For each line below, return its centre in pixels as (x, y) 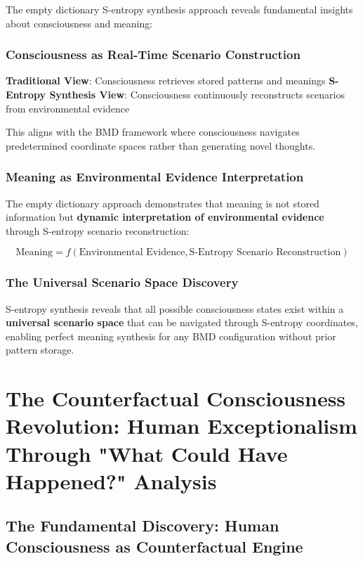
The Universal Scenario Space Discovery (122, 282)
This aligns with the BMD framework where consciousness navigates (153, 132)
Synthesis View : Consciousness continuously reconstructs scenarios (197, 94)
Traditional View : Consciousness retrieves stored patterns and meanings (166, 80)
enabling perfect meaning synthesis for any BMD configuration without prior (171, 336)
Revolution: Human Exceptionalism (181, 426)
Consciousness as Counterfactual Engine (154, 546)
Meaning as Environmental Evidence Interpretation (155, 177)
